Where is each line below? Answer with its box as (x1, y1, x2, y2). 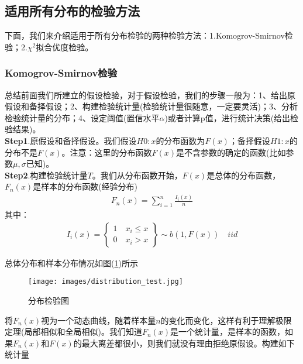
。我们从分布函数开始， (92, 169, 183, 181)
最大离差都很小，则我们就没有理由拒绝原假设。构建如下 (81, 336, 295, 349)
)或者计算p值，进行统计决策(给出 (164, 111, 291, 123)
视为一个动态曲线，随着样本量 (41, 314, 156, 326)
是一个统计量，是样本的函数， (170, 325, 285, 338)
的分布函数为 (156, 134, 205, 146)
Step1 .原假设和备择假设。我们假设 (5, 134, 137, 146)
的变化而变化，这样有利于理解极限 (160, 314, 292, 326)
